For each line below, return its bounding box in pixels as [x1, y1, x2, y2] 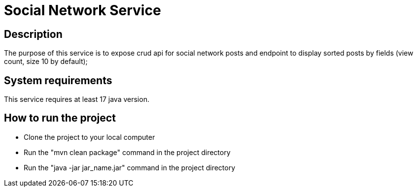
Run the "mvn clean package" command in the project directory [24, 148, 231, 157]
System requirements [4, 74, 112, 87]
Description [4, 28, 63, 40]
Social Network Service [4, 2, 161, 19]
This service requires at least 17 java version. [4, 95, 149, 104]
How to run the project [4, 112, 116, 125]
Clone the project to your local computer [24, 132, 155, 141]
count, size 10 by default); [4, 57, 88, 66]
